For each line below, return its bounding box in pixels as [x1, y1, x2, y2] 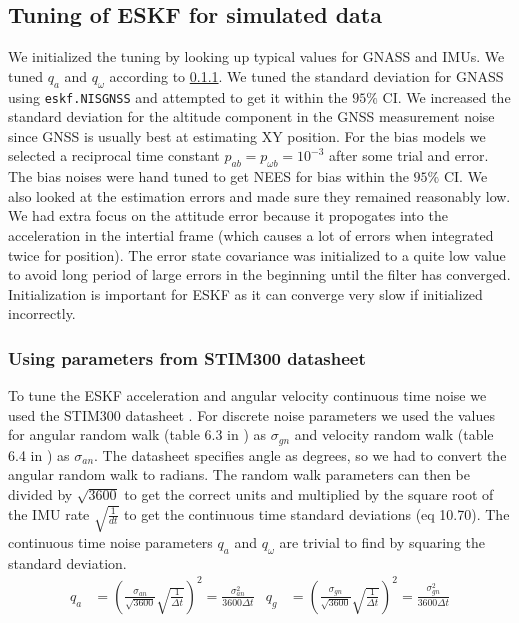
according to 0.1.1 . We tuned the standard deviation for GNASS [109, 65, 504, 86]
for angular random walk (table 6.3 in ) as [8, 424, 267, 445]
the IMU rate [8, 503, 90, 524]
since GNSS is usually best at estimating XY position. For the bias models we [8, 125, 486, 146]
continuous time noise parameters [8, 531, 213, 552]
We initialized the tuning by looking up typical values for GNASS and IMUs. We [8, 46, 505, 67]
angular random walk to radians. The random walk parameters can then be [8, 464, 471, 485]
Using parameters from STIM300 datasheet [8, 345, 366, 370]
